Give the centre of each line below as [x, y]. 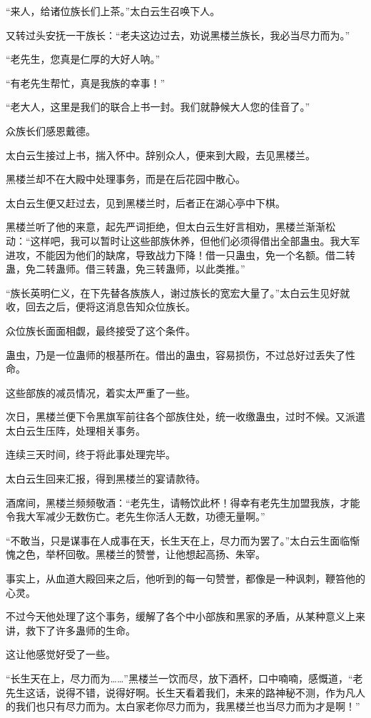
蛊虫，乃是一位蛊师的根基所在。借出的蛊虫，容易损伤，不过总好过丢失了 [176, 354]
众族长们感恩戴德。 [51, 130]
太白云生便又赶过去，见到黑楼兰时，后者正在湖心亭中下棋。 [146, 202]
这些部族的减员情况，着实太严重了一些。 [101, 392]
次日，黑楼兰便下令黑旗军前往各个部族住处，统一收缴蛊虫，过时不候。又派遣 [185, 416]
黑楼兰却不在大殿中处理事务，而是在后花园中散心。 [126, 179]
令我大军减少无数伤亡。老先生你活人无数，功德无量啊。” [136, 516]
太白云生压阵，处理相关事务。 [76, 430]
